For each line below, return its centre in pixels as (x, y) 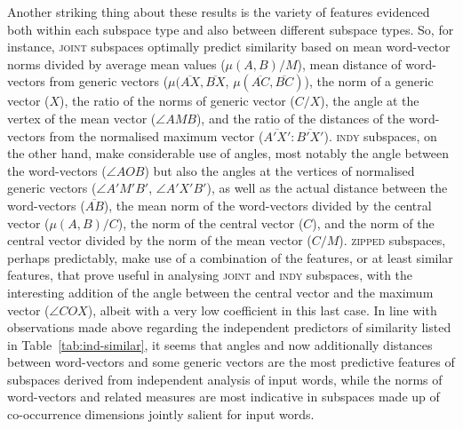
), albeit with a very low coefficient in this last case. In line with (262, 310)
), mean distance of (349, 64)
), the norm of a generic (369, 81)
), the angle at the (370, 101)
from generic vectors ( (109, 81)
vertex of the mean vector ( (82, 118)
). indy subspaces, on (380, 135)
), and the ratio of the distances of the (300, 118)
